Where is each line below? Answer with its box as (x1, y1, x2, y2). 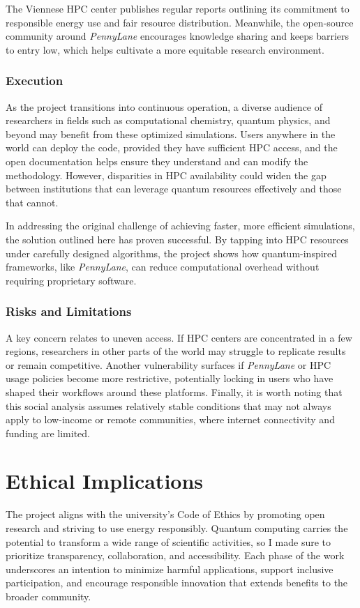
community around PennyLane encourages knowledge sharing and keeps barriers (6, 29, 350, 43)
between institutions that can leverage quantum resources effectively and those (6, 181, 342, 196)
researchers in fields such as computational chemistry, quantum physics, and (6, 113, 331, 128)
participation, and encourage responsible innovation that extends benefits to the (6, 575, 348, 590)
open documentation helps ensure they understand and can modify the (6, 153, 308, 168)
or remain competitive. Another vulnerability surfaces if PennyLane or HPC (6, 357, 331, 372)
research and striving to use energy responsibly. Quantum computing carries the (6, 521, 348, 535)
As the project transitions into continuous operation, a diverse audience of (6, 99, 323, 114)
